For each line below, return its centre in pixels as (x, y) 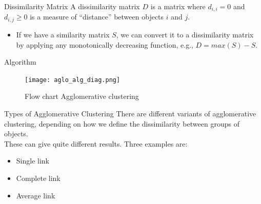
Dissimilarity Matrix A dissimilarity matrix (72, 6)
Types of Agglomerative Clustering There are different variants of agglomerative (130, 113)
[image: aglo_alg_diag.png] (73, 80)
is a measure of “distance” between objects (97, 17)
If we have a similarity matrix (63, 34)
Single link (33, 161)
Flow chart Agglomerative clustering (82, 96)
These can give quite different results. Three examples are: (96, 143)
